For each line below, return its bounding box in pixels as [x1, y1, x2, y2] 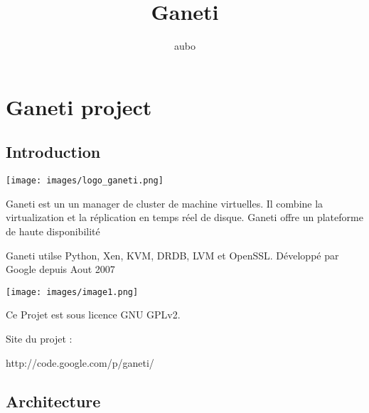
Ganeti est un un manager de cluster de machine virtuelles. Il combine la [6, 195, 323, 210]
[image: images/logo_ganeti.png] [6, 176, 164, 186]
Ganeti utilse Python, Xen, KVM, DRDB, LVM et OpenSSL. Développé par [6, 247, 339, 262]
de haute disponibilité [6, 223, 100, 238]
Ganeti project [6, 92, 152, 121]
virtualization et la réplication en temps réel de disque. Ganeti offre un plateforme [6, 210, 363, 225]
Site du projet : [6, 331, 73, 345]
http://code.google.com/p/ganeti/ [6, 355, 154, 370]
